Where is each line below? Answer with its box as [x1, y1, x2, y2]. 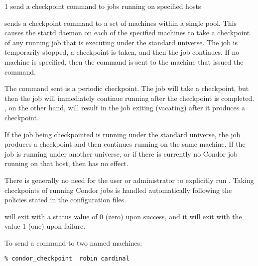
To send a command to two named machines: [4, 237, 142, 248]
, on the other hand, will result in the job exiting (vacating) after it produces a [4, 102, 245, 113]
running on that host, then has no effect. [4, 158, 129, 169]
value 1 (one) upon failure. [4, 221, 86, 231]
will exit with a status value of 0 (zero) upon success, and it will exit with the [4, 211, 242, 221]
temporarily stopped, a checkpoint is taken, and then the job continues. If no [4, 47, 240, 57]
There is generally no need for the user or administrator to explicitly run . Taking [4, 175, 254, 185]
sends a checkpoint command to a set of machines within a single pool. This [4, 17, 237, 28]
